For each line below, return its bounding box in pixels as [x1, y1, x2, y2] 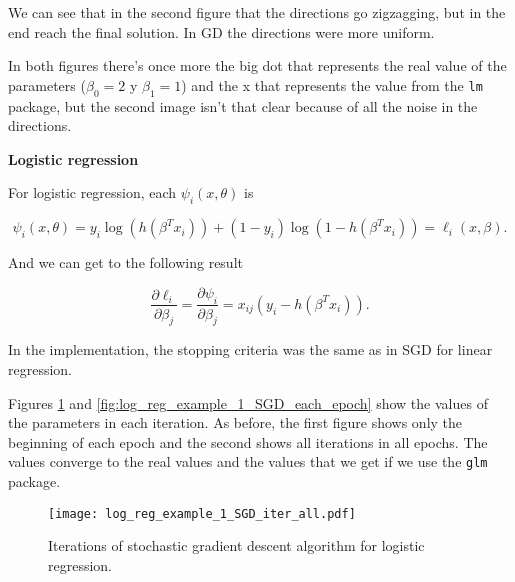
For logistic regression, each [8, 182, 177, 203]
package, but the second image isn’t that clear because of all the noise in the [8, 95, 478, 116]
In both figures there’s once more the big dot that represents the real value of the [8, 55, 507, 76]
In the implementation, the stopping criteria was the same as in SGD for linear [8, 339, 493, 360]
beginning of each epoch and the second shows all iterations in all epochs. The [8, 431, 488, 452]
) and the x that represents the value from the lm [181, 74, 483, 95]
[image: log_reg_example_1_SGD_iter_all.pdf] [48, 506, 356, 521]
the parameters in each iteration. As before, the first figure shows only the [8, 412, 463, 433]
